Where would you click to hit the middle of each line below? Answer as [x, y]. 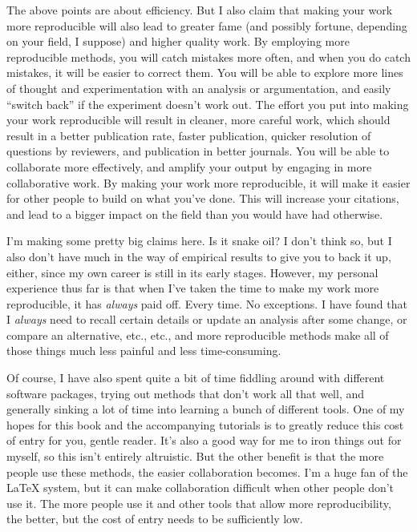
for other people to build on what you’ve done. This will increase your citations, [203, 198]
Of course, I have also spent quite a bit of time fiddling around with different [196, 378]
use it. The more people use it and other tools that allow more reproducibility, [199, 503]
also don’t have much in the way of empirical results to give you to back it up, [199, 256]
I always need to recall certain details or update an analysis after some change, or [207, 319]
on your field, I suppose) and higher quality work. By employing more [178, 41]
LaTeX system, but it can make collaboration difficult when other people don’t [200, 488]
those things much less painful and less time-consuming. [144, 351]
